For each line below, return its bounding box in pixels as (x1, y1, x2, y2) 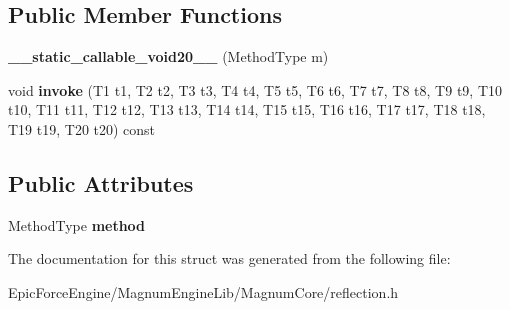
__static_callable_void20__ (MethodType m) (8, 46, 329, 67)
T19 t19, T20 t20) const (8, 118, 156, 139)
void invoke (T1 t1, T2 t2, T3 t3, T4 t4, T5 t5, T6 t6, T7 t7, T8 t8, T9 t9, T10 (8, 79, 502, 100)
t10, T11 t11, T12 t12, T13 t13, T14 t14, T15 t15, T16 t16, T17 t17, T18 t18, (8, 99, 486, 120)
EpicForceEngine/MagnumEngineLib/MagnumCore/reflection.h (8, 281, 399, 302)
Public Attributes (8, 167, 194, 198)
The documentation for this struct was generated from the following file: (8, 248, 451, 269)
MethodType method (8, 214, 146, 235)
